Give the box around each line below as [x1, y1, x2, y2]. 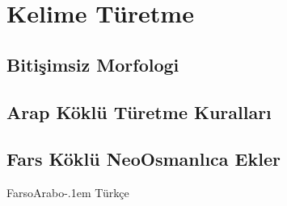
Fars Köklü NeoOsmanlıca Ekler [6, 146, 281, 171]
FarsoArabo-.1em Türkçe [6, 184, 129, 201]
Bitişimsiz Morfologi [6, 51, 179, 76]
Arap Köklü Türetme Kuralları [6, 99, 272, 124]
